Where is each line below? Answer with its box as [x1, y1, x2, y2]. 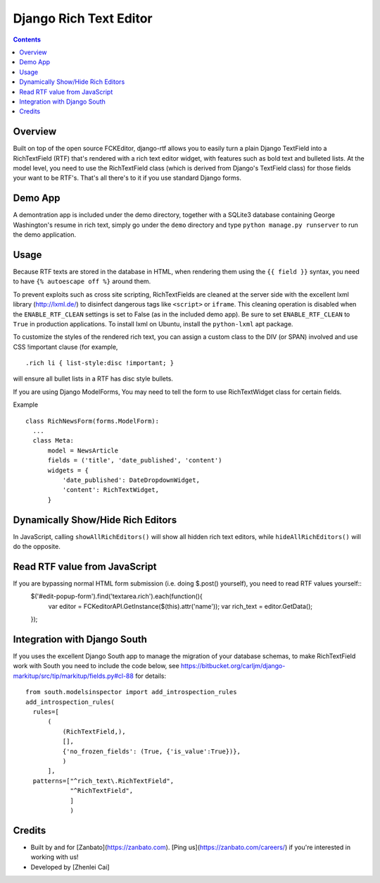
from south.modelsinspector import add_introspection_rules [25, 688, 237, 696]
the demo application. [13, 230, 77, 239]
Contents [13, 35, 42, 44]
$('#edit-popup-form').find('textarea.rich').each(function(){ [30, 592, 203, 600]
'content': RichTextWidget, [62, 486, 160, 494]
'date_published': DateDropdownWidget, [62, 476, 201, 484]
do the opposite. [13, 543, 61, 551]
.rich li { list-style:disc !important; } [25, 359, 175, 367]
